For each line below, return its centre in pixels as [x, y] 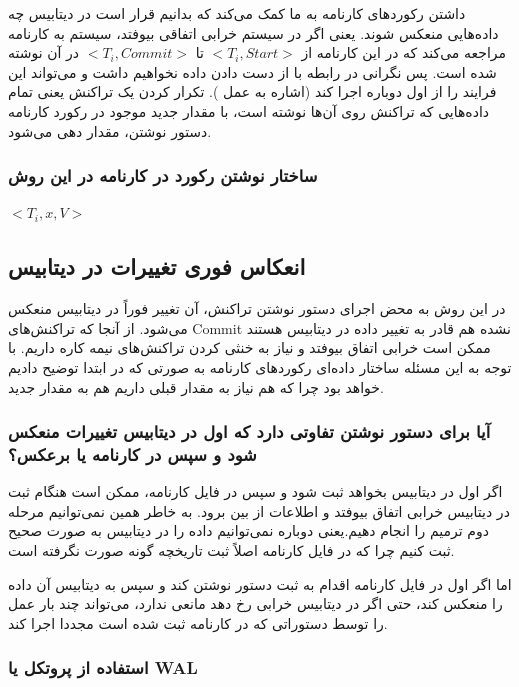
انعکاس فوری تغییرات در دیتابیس [157, 266]
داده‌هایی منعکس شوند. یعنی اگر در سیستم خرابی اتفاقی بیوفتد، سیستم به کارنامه [253, 32]
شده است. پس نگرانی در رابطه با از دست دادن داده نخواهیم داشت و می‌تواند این [252, 71]
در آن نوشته [44, 52]
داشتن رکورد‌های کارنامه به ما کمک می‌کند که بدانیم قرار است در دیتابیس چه [237, 13]
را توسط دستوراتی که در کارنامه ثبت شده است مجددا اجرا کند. [198, 622]
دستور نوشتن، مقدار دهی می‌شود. [110, 130]
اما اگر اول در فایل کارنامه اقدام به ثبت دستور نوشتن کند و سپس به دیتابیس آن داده [260, 583]
